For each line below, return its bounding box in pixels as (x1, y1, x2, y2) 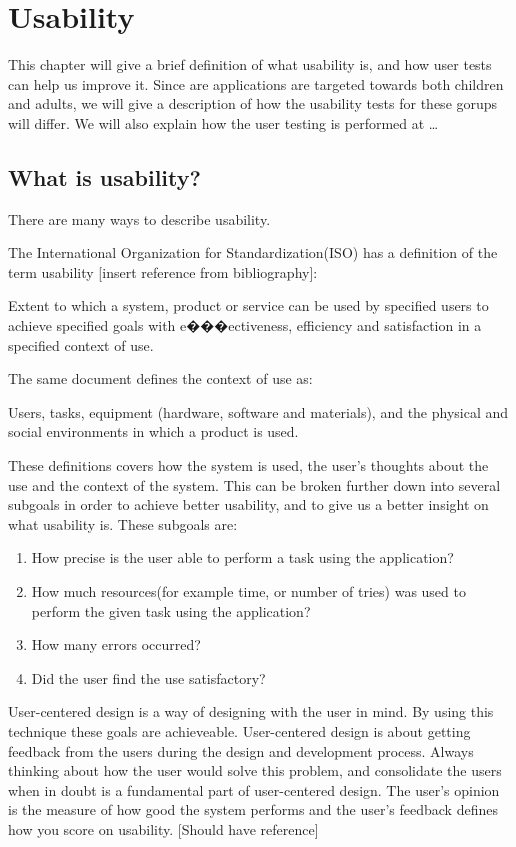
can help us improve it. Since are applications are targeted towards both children (8, 73, 504, 94)
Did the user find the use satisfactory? (31, 667, 266, 688)
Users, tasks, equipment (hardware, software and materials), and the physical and (8, 401, 509, 422)
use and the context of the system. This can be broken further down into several (8, 474, 501, 495)
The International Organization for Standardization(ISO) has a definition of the (8, 242, 498, 263)
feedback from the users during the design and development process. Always (8, 740, 474, 761)
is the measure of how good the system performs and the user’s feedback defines (8, 799, 498, 820)
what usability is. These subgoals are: (8, 513, 238, 534)
